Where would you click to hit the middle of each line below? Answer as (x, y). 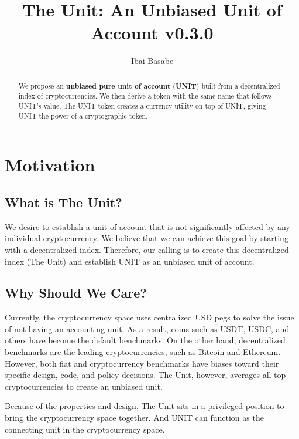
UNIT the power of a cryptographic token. (83, 115)
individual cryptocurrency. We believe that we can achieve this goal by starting (147, 238)
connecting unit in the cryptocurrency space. (85, 429)
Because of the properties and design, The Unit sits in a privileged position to (145, 406)
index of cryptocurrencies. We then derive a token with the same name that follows (145, 96)
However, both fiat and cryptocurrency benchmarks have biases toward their (142, 363)
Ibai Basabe (152, 61)
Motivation (50, 165)
